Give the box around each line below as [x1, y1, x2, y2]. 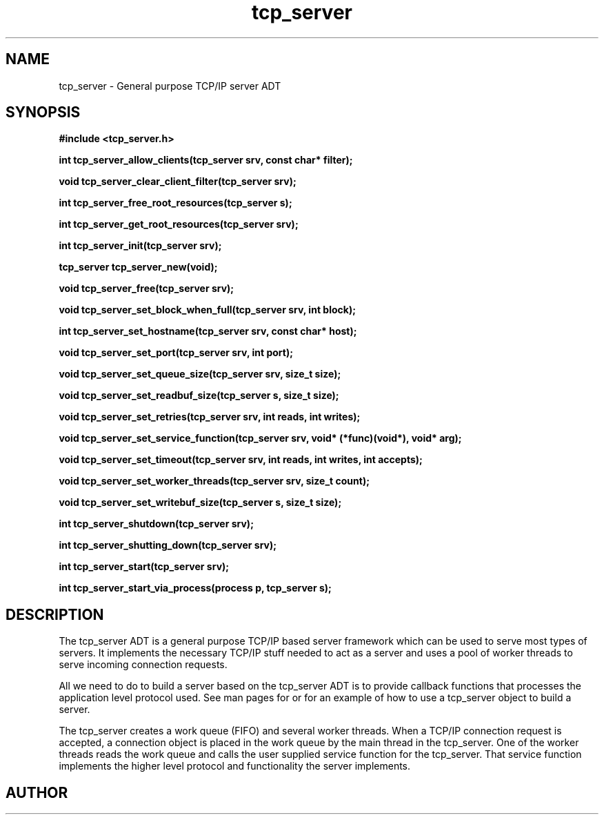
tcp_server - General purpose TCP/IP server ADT [59, 79, 281, 92]
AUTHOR [6, 783, 68, 801]
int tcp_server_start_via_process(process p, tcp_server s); [59, 582, 332, 594]
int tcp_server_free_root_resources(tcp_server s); [59, 197, 292, 209]
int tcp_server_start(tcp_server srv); [59, 560, 230, 573]
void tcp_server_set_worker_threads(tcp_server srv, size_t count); [59, 475, 370, 487]
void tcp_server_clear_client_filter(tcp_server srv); [59, 175, 296, 188]
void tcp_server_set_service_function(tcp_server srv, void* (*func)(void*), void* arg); [59, 432, 462, 445]
